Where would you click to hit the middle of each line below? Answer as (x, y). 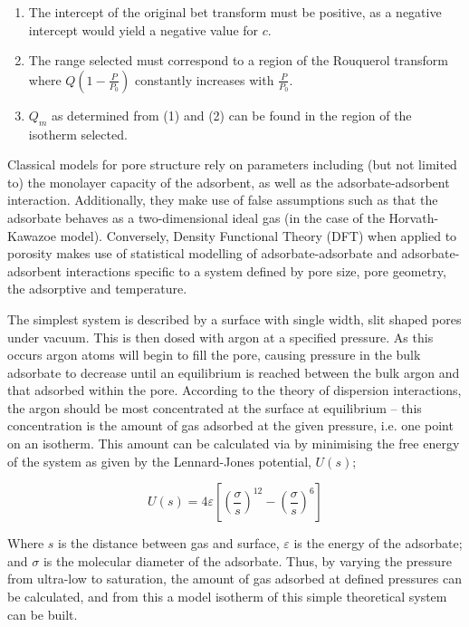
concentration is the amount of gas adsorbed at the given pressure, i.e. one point (230, 425)
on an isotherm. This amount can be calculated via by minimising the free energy (234, 444)
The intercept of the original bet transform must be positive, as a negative (235, 12)
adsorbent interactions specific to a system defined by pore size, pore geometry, (227, 270)
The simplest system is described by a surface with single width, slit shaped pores (234, 318)
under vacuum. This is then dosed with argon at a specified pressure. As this (220, 337)
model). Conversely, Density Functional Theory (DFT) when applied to (258, 235)
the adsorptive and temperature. (97, 289)
